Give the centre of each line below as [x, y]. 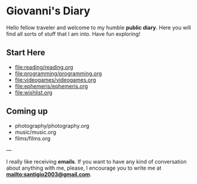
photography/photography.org [52, 125]
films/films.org [33, 138]
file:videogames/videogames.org [56, 79]
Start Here [26, 53]
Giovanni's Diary [48, 11]
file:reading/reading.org [44, 67]
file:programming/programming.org [59, 73]
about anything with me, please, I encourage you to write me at [84, 168]
